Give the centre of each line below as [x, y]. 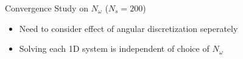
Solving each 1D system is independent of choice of [114, 48]
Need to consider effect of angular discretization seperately [129, 28]
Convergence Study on [47, 8]
